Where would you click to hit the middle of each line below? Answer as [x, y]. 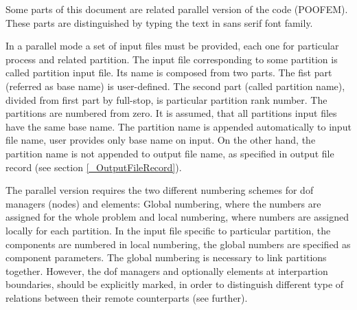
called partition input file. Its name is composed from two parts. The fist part [169, 73]
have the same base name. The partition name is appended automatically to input [178, 126]
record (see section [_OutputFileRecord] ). [94, 167]
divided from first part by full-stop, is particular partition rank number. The [166, 99]
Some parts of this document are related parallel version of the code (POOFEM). [177, 9]
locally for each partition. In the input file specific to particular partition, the [168, 230]
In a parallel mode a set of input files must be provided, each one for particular [172, 46]
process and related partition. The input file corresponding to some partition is [172, 59]
